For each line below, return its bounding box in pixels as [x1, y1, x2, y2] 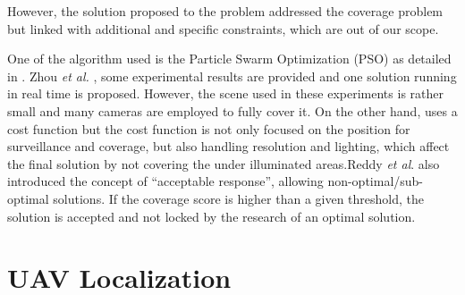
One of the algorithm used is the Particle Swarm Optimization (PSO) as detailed [7, 49, 452, 68]
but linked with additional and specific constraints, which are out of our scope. [7, 19, 439, 38]
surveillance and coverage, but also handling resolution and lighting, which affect [7, 137, 450, 156]
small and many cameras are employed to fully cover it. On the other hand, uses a [7, 101, 458, 120]
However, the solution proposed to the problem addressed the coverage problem [7, 2, 444, 20]
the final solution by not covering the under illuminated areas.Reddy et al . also [7, 154, 440, 173]
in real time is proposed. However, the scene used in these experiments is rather [7, 84, 444, 103]
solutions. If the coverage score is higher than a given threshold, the [53, 189, 425, 207]
